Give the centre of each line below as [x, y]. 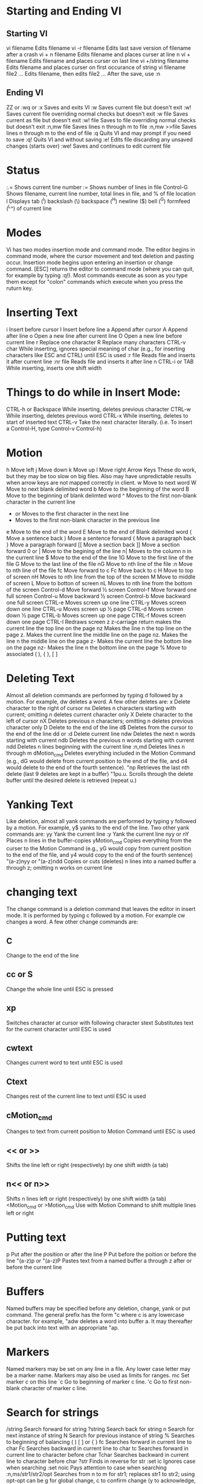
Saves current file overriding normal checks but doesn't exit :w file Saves [97, 114]
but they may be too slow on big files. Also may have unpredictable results [99, 476]
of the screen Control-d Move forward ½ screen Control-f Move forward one [101, 589]
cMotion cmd [29, 1116]
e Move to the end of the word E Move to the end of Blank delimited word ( [99, 531]
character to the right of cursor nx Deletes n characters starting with [91, 708]
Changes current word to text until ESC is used [64, 1063]
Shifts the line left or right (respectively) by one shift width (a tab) [87, 1165]
